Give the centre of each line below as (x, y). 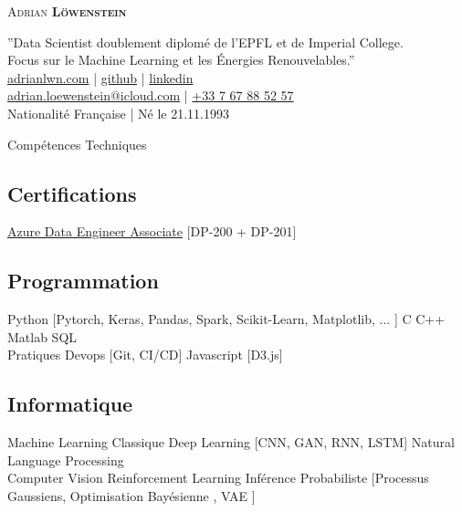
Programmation (83, 281)
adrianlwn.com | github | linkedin (100, 77)
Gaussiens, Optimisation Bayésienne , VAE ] (131, 495)
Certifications (72, 193)
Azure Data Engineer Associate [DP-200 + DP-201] (152, 231)
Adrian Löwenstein (67, 11)
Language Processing (66, 460)
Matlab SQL (42, 336)
